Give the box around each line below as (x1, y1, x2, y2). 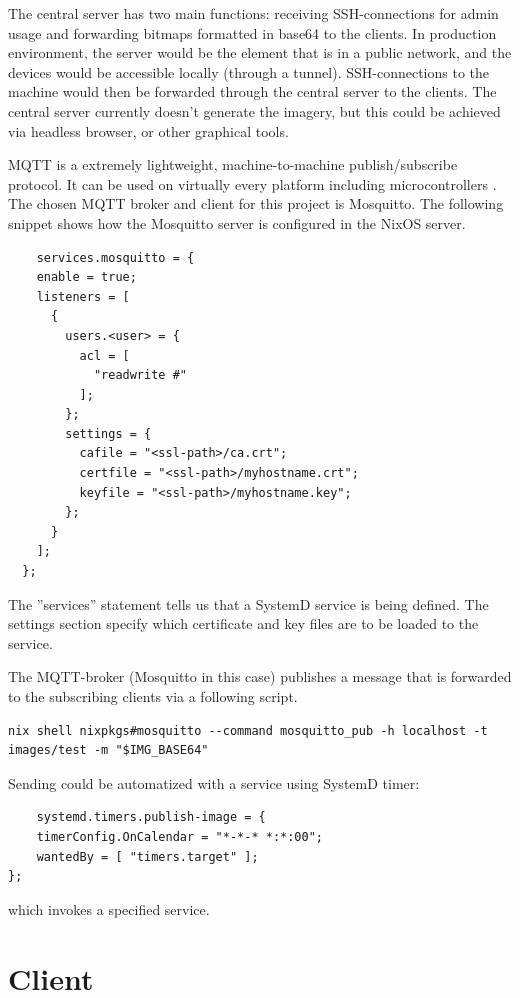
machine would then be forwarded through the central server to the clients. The (8, 81, 497, 102)
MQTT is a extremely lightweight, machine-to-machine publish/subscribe (8, 154, 458, 175)
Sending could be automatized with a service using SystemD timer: (8, 772, 420, 793)
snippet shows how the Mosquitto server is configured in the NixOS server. (8, 212, 466, 233)
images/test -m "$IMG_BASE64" (8, 743, 209, 758)
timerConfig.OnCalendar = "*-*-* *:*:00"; (36, 829, 323, 844)
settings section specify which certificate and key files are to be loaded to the (8, 613, 479, 634)
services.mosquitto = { (36, 250, 195, 265)
